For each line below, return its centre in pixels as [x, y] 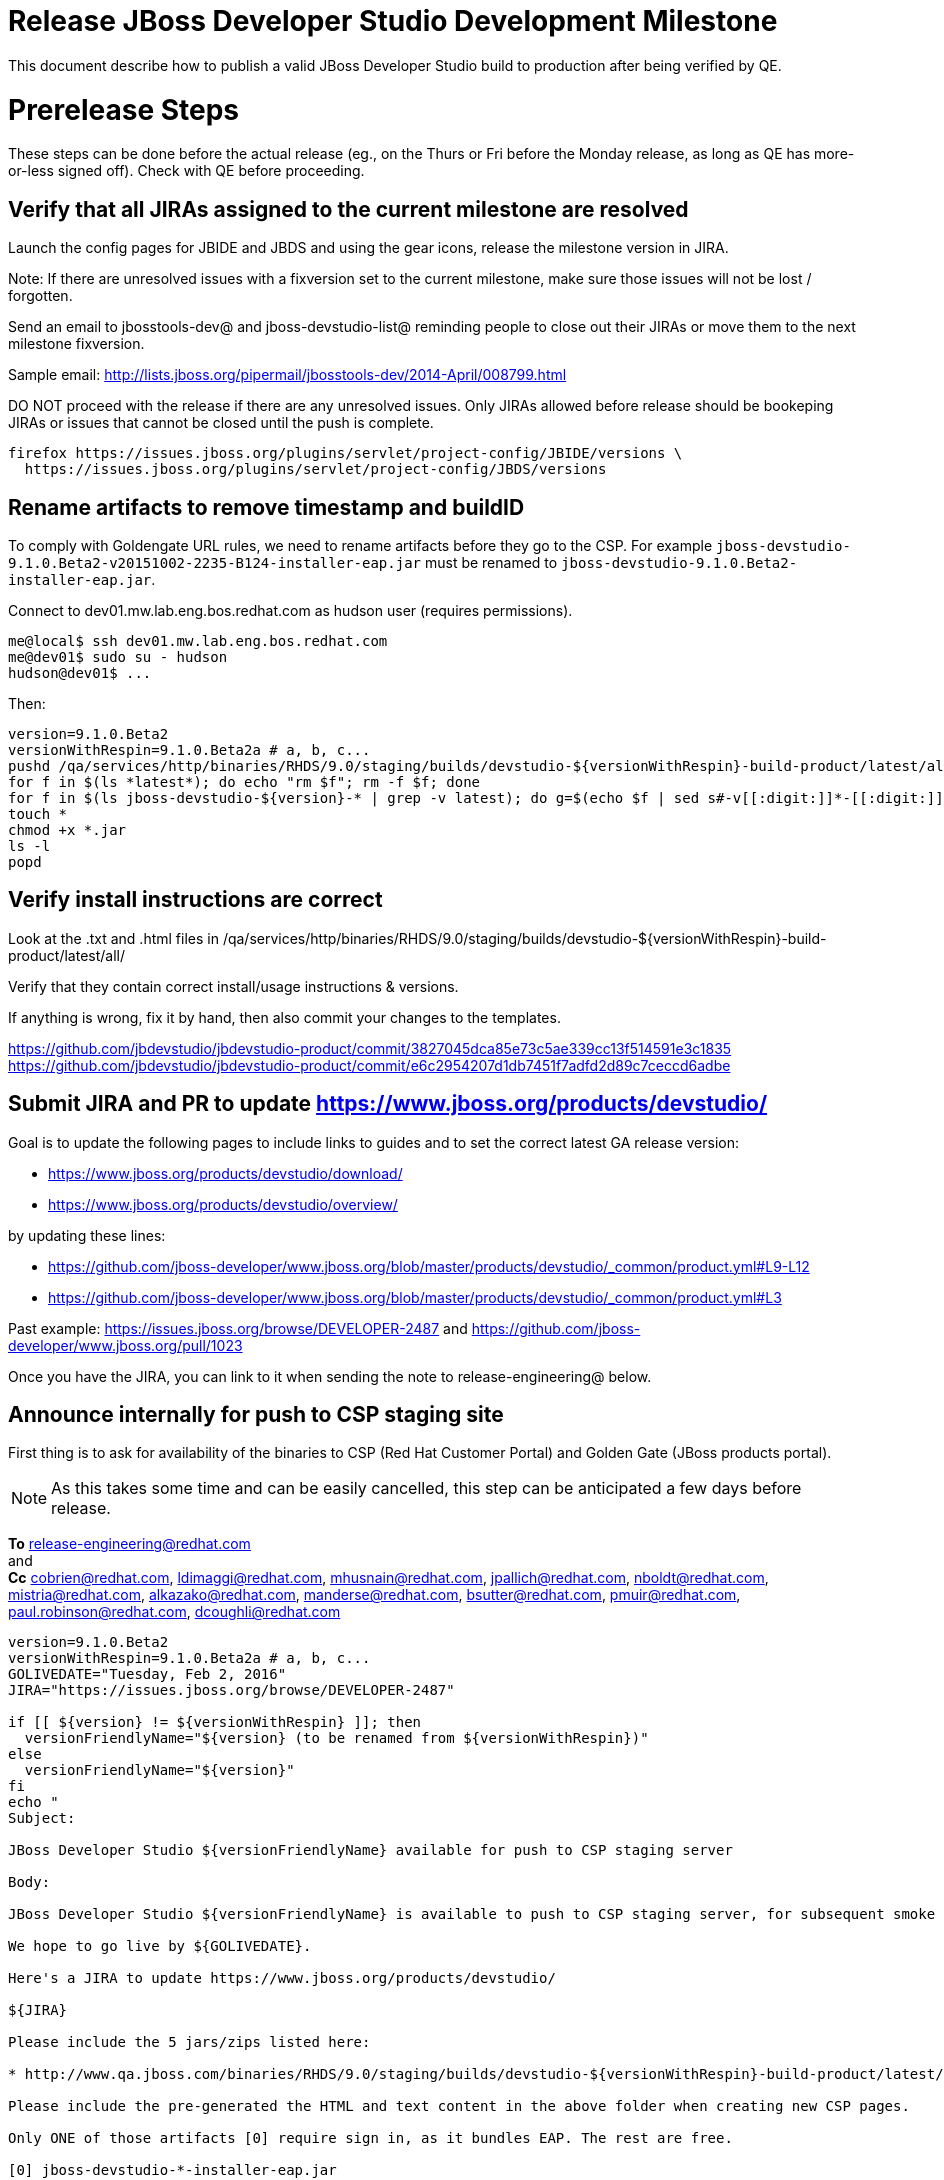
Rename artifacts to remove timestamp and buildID [266, 507]
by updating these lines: [87, 1235]
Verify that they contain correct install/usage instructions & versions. [233, 986]
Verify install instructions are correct [195, 900]
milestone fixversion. [76, 344]
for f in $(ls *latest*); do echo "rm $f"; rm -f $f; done [244, 781]
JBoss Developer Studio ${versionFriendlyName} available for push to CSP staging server [370, 1850]
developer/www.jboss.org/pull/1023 [125, 1345]
